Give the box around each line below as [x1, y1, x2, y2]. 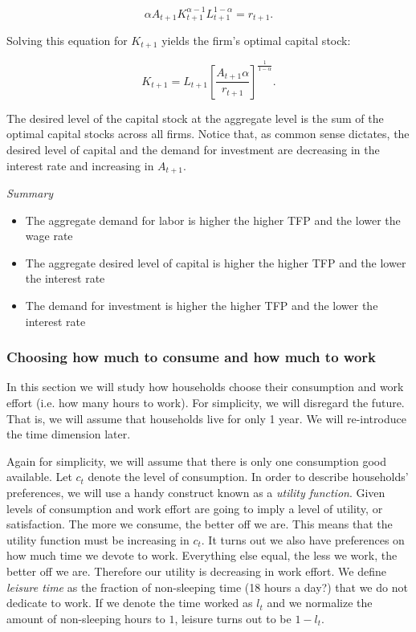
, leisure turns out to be [174, 610, 292, 626]
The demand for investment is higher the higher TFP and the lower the [25, 296, 378, 313]
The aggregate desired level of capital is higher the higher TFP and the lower [25, 254, 406, 271]
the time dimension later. [6, 426, 131, 442]
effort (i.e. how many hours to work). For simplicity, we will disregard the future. [6, 393, 405, 410]
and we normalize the [267, 594, 373, 611]
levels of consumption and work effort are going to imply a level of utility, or [6, 499, 383, 516]
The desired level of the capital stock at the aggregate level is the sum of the [6, 109, 384, 126]
